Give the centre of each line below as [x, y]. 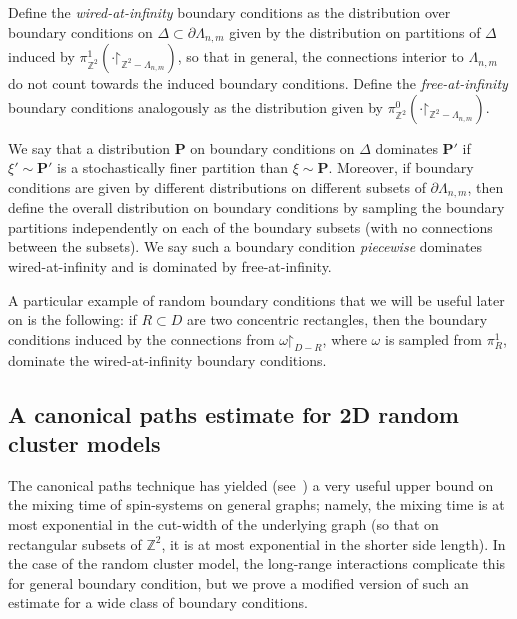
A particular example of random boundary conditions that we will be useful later [256, 299]
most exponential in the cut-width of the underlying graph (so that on [223, 524]
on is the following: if [72, 319]
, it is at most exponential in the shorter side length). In [333, 543]
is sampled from [433, 338]
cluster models [84, 443]
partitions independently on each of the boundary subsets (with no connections [250, 226]
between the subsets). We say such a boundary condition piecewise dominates [245, 246]
